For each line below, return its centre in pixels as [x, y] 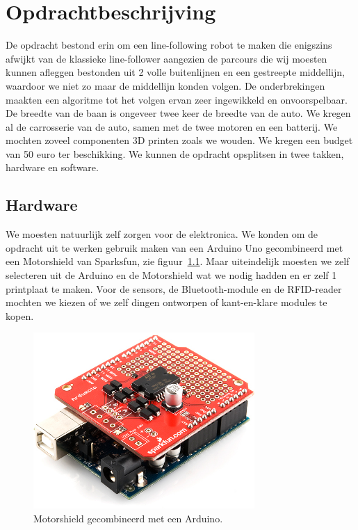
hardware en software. [52, 167]
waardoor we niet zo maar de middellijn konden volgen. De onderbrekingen [165, 85]
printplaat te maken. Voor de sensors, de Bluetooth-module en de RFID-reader [174, 288]
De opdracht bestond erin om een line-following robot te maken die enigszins [169, 45]
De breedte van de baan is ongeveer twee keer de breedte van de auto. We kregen [178, 113]
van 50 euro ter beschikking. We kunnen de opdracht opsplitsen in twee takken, [175, 153]
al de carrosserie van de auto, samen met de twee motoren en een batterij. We [172, 126]
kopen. [20, 315]
